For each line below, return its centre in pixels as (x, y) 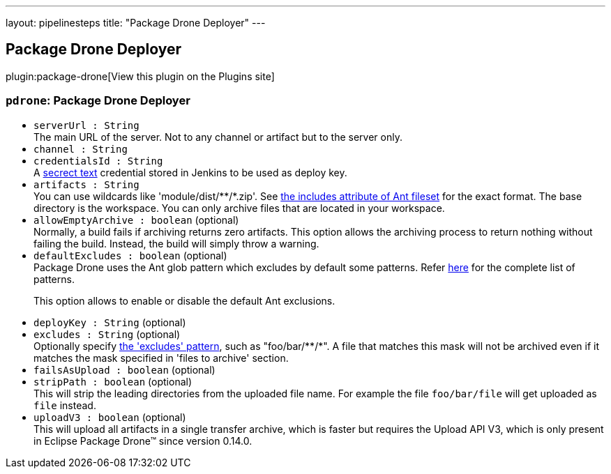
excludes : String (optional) (107, 334)
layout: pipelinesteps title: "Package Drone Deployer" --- (136, 23)
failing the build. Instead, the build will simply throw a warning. (176, 243)
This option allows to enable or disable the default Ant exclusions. (184, 300)
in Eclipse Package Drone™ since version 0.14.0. (143, 441)
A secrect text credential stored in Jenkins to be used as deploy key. (190, 172)
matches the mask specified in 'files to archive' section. (161, 358)
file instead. (65, 405)
